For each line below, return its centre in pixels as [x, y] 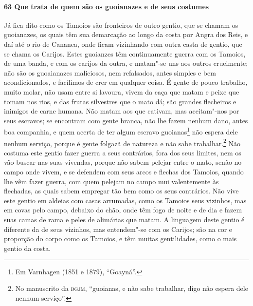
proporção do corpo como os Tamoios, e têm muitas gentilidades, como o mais [120, 239]
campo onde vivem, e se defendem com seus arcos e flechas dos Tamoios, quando [124, 172]
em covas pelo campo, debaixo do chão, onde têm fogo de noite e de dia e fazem [123, 210]
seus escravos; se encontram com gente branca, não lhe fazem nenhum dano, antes [126, 120]
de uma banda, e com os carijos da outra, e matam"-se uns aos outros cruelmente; [126, 63]
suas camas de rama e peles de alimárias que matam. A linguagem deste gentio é [124, 219]
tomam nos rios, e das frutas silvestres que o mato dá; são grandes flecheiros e [120, 101]
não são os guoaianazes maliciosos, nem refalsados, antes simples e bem [110, 72]
